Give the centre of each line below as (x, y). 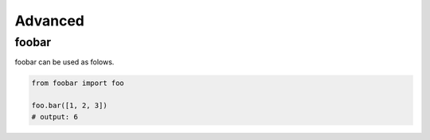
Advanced (50, 21)
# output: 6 (55, 117)
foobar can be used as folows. (64, 62)
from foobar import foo (78, 83)
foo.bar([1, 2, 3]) (69, 106)
